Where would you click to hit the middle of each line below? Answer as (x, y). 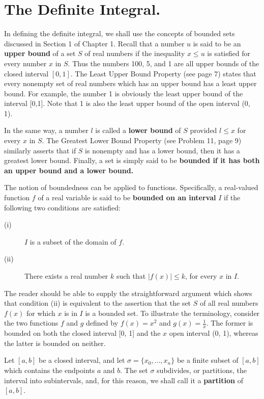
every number (25, 63)
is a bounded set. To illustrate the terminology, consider (172, 313)
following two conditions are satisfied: (62, 207)
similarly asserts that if (40, 150)
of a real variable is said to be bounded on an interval (127, 197)
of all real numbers (229, 303)
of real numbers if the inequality (135, 53)
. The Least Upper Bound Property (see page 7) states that (163, 73)
